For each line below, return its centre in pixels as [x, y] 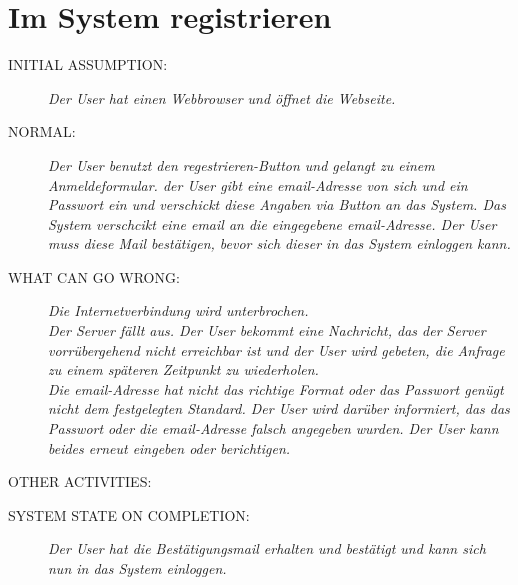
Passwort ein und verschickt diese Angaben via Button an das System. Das [277, 204]
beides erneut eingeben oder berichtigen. [169, 447]
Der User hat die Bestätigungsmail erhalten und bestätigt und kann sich [267, 548]
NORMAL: [42, 131]
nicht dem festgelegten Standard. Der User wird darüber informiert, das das [279, 408]
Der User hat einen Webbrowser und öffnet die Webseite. [222, 97]
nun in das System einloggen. [137, 568]
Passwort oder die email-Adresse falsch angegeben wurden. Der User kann [273, 428]
